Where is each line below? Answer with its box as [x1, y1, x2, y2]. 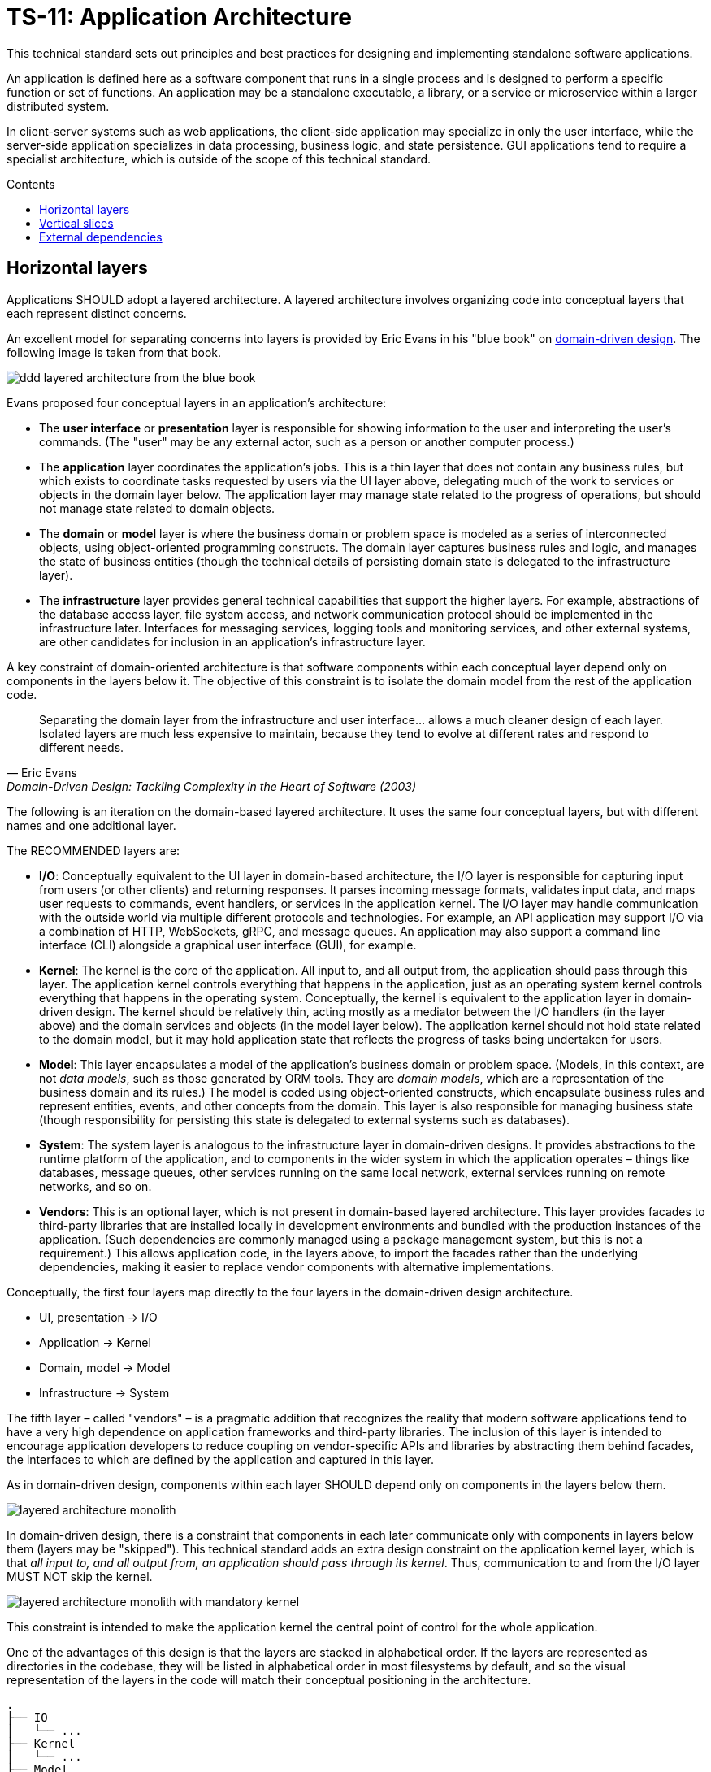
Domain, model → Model [39, 1360, 171, 1375]
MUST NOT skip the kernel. [7, 1569, 153, 1583]
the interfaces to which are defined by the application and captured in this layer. [7, 1452, 434, 1466]
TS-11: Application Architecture [7, 3, 352, 31]
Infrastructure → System [39, 1385, 170, 1400]
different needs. [39, 740, 124, 754]
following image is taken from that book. [7, 345, 222, 359]
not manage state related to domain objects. [39, 501, 275, 515]
